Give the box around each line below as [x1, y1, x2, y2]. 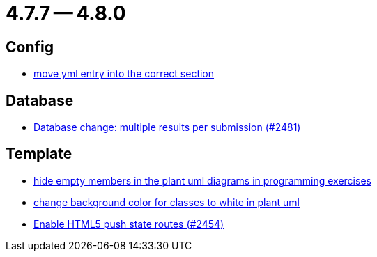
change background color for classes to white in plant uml [33, 196, 300, 208]
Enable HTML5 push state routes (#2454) [33, 217, 224, 230]
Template [6, 145, 72, 163]
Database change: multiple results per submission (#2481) [33, 121, 301, 134]
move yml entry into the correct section [33, 68, 215, 80]
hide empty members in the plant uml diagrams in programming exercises [33, 174, 371, 187]
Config [6, 38, 54, 56]
